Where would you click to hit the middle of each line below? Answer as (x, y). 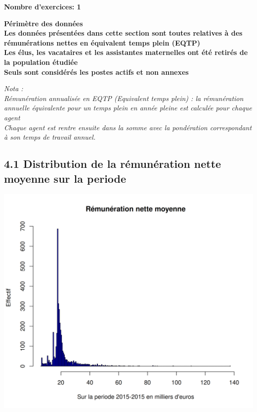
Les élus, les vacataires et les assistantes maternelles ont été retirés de (126, 52)
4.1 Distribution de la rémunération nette (113, 164)
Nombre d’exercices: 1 (43, 6)
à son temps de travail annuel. (50, 137)
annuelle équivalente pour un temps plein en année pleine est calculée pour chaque (128, 108)
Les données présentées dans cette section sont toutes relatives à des (123, 33)
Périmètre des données (43, 23)
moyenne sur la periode (65, 178)
